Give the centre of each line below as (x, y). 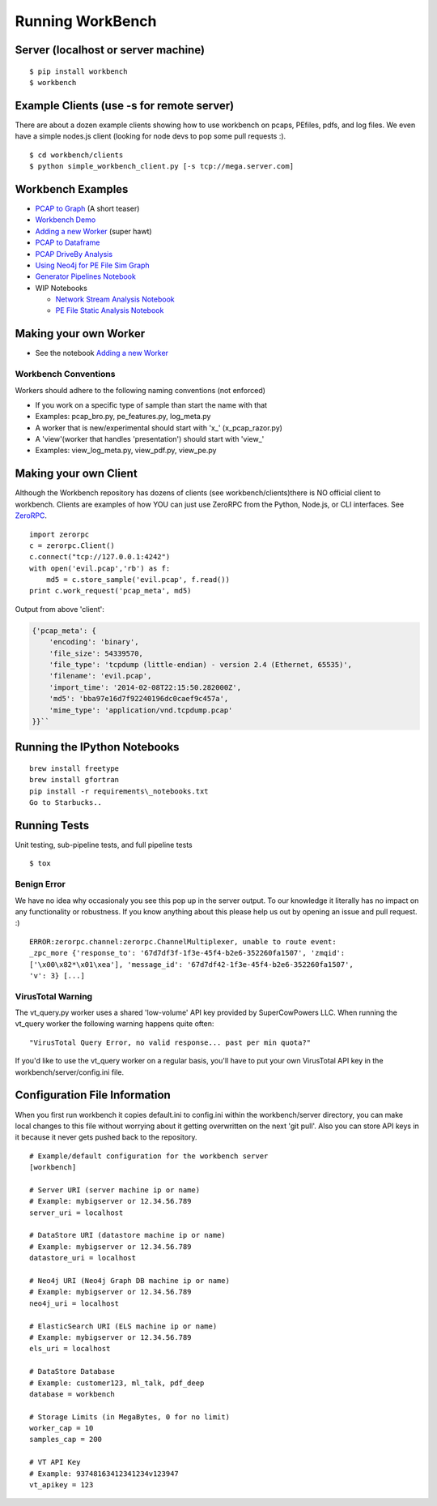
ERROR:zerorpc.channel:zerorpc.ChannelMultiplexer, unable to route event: (183, 941)
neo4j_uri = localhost (74, 1303)
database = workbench (72, 1394)
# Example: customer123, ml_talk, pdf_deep (117, 1383)
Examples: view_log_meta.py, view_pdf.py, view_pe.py (126, 451)
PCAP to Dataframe (68, 242)
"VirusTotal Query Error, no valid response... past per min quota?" (170, 1042)
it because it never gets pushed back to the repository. (106, 1137)
